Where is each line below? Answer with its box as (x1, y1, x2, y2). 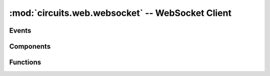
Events (9, 26, 31, 35)
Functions (9, 58, 41, 67)
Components (9, 42, 51, 51)
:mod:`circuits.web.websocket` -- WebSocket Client (9, 7, 232, 18)
